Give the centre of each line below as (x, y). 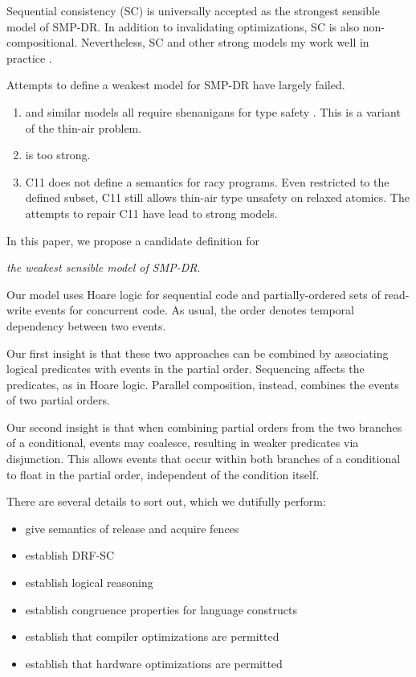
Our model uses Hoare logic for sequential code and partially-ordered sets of (194, 294)
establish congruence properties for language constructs (161, 609)
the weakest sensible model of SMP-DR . (104, 267)
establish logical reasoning (89, 583)
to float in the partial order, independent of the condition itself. (163, 474)
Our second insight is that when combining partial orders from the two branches (204, 427)
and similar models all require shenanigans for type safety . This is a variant (213, 111)
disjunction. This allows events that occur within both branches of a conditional (204, 459)
